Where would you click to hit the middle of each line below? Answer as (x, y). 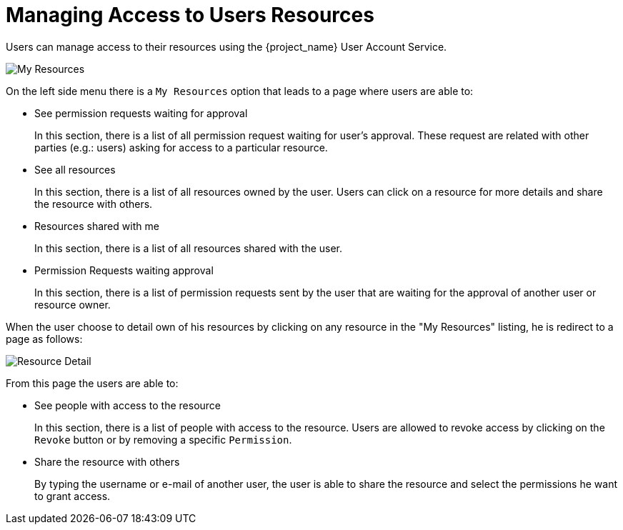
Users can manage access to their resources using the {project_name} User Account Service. (226, 46)
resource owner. (73, 304)
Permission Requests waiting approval (124, 270)
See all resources (75, 169)
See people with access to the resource (128, 405)
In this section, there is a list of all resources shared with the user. (189, 248)
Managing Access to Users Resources (190, 15)
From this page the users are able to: (92, 383)
